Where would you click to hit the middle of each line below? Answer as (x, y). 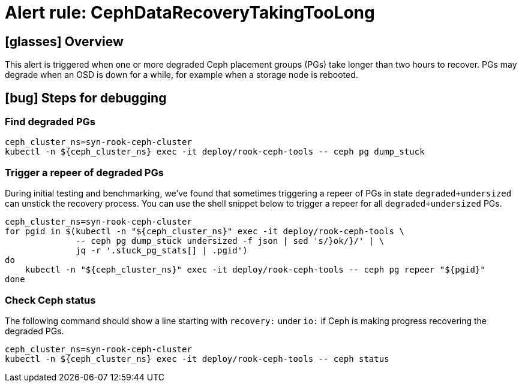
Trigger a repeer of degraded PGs (84, 172)
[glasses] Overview (64, 41)
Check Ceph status (50, 300)
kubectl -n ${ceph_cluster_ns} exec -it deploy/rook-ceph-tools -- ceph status (197, 359)
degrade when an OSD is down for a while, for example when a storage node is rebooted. (181, 75)
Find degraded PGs (50, 122)
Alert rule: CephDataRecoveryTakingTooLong (190, 13)
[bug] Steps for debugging (86, 98)
